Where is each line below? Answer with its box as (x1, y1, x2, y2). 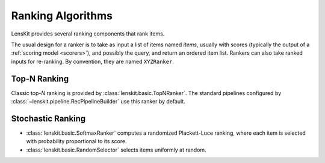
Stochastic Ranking (11, 113, 86, 123)
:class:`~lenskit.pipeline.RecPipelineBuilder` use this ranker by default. (11, 98, 186, 105)
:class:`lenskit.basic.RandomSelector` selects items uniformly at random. (26, 146, 207, 153)
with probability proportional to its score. (26, 138, 127, 145)
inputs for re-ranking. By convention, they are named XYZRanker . (11, 58, 175, 65)
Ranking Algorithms (11, 9, 113, 22)
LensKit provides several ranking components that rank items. (11, 30, 165, 37)
